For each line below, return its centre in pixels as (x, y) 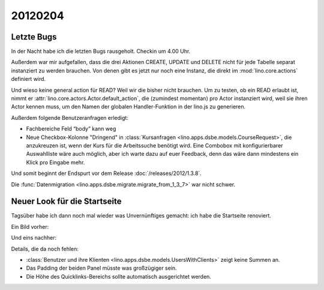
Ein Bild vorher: (30, 226)
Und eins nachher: (34, 238)
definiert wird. (28, 79)
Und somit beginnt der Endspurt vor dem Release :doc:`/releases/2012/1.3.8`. (106, 173)
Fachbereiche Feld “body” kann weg (71, 129)
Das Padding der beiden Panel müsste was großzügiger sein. (101, 268)
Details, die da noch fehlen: (45, 249)
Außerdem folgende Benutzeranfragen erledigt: (70, 117)
